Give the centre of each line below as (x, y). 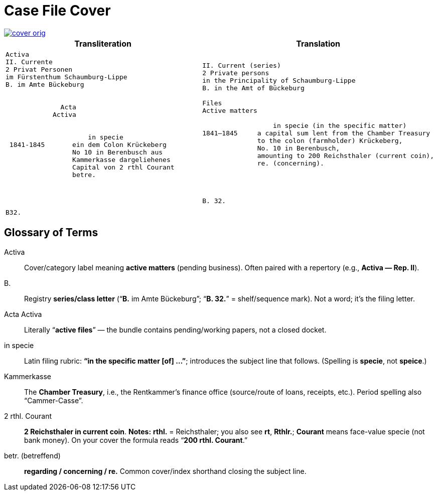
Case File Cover (57, 11)
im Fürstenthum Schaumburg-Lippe (66, 77)
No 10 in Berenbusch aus (118, 152)
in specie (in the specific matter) (340, 126)
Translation (318, 43)
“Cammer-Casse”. (54, 400)
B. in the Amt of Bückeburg (253, 88)
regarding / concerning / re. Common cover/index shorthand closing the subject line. (165, 471)
